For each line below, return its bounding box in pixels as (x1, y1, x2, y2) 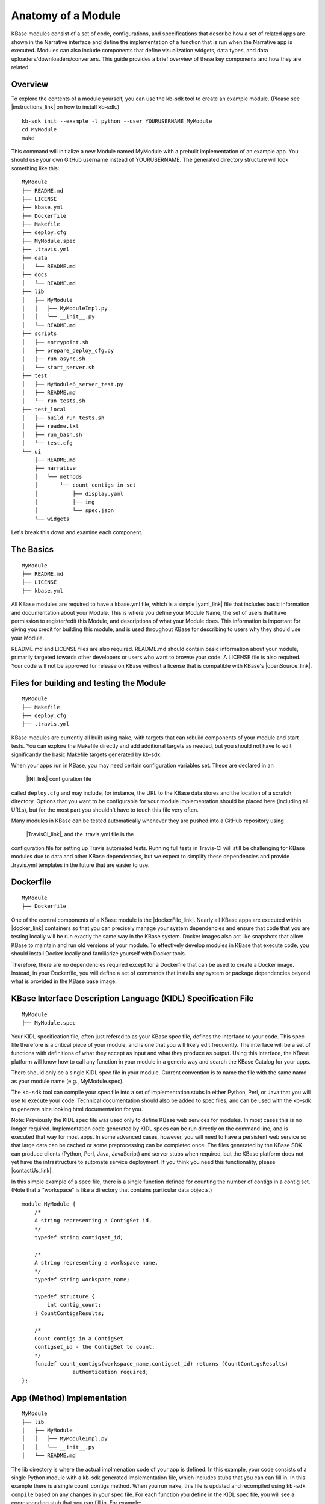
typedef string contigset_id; (34, 1234, 123, 1241)
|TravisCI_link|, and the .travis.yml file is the (26, 831, 134, 838)
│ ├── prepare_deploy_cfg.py (22, 347, 114, 354)
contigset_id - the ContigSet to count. (34, 1343, 156, 1351)
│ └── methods (34, 473, 82, 480)
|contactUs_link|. (11, 1167, 54, 1174)
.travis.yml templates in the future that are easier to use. (11, 861, 150, 869)
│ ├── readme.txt (22, 423, 79, 430)
